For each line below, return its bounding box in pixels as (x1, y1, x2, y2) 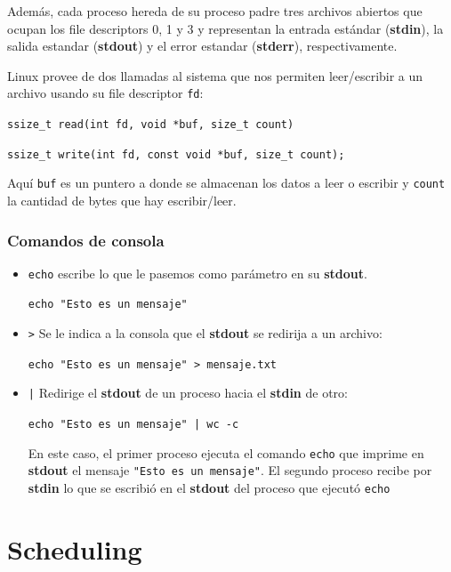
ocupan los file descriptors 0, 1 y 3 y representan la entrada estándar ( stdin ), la (7, 19, 444, 37)
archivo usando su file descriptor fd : (7, 84, 204, 102)
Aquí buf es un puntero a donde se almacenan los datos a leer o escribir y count (7, 173, 446, 192)
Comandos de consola (7, 229, 165, 251)
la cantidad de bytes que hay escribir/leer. (7, 191, 237, 209)
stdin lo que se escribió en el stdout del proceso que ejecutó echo (28, 479, 391, 497)
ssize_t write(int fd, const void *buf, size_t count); (7, 148, 345, 161)
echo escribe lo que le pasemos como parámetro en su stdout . (28, 263, 367, 282)
